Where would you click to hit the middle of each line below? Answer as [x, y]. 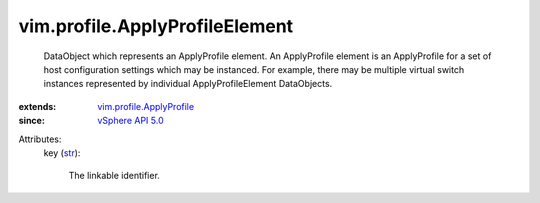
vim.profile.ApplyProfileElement [156, 26]
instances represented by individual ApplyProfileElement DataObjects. [188, 84]
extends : [37, 106]
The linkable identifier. [114, 176]
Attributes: [40, 139]
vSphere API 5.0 [130, 121]
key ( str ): [62, 152]
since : [31, 121]
